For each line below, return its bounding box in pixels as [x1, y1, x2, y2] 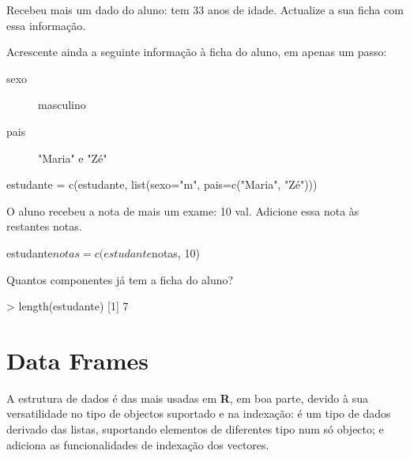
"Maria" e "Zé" [38, 149, 107, 166]
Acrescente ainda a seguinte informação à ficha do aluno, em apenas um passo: [6, 43, 387, 60]
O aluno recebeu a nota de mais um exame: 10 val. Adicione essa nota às [6, 202, 359, 219]
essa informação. [6, 17, 86, 33]
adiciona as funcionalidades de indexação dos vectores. [6, 436, 269, 452]
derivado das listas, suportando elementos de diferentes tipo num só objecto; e [6, 421, 384, 437]
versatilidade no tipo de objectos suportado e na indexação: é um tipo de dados [6, 405, 391, 422]
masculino [38, 96, 86, 113]
